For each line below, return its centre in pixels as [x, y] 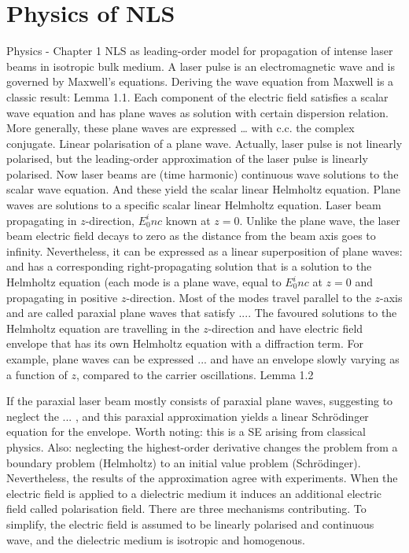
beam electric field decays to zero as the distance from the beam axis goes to [191, 236]
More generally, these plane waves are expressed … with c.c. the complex [181, 128]
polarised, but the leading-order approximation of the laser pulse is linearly [187, 159]
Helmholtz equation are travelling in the [103, 328]
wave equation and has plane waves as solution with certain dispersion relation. [197, 112]
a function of [37, 374]
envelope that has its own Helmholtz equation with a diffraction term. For [185, 343]
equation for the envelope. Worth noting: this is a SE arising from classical [186, 431]
